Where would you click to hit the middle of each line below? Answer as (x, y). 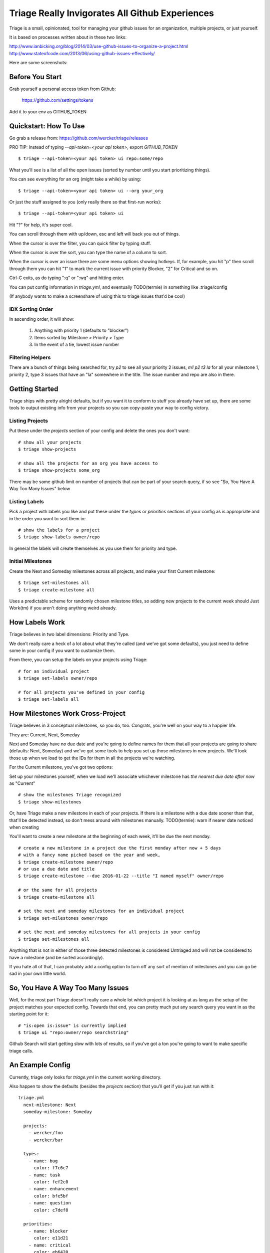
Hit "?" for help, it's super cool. (41, 225)
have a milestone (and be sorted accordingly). (57, 957)
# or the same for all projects (58, 890)
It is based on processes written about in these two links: (68, 37)
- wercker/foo (46, 1133)
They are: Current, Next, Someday (44, 735)
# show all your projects (50, 442)
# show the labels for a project (59, 530)
